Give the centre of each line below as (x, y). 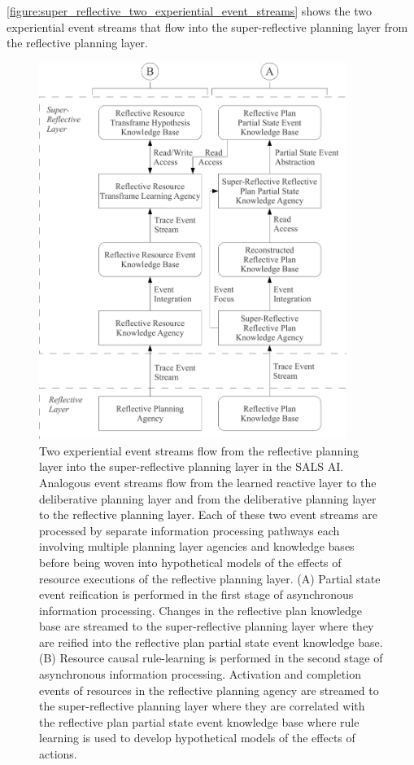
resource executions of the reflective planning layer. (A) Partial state (210, 578)
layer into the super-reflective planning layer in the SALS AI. (192, 466)
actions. (58, 754)
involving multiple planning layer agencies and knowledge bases (197, 546)
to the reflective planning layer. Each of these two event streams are (208, 514)
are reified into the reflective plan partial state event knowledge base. (211, 642)
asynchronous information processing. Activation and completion (200, 674)
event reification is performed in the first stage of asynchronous (196, 594)
